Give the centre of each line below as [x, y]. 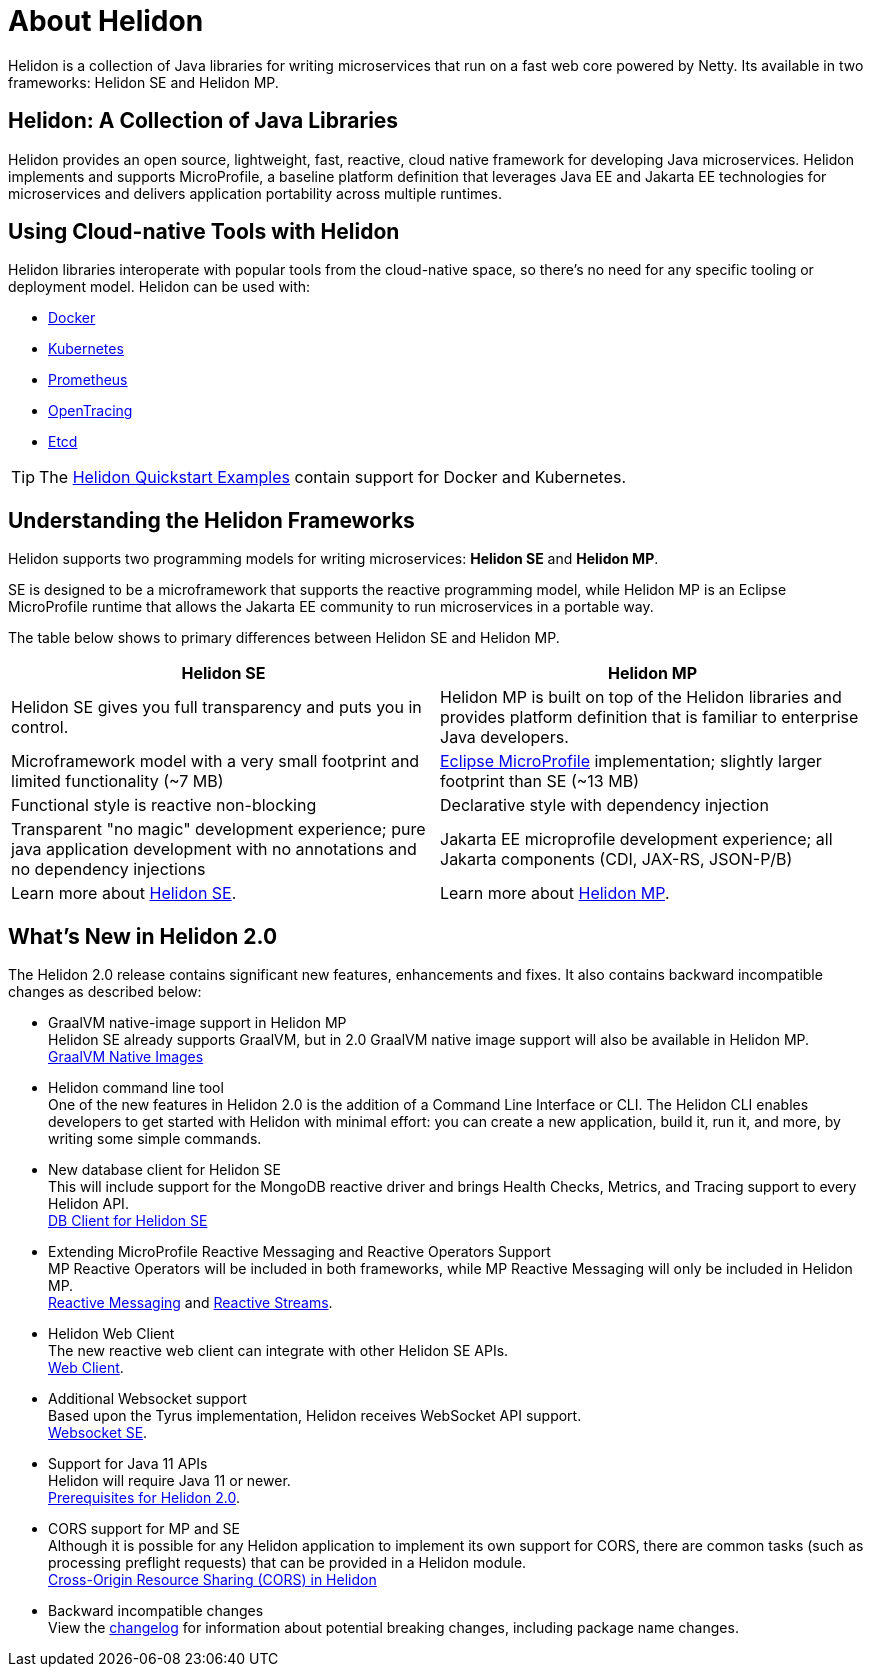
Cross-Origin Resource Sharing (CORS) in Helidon [212, 1580]
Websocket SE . [98, 1433]
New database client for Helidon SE [164, 1170]
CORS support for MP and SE [144, 1529]
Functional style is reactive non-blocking [164, 805]
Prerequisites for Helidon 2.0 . [144, 1498]
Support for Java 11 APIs [128, 1464]
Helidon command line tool [136, 1088]
